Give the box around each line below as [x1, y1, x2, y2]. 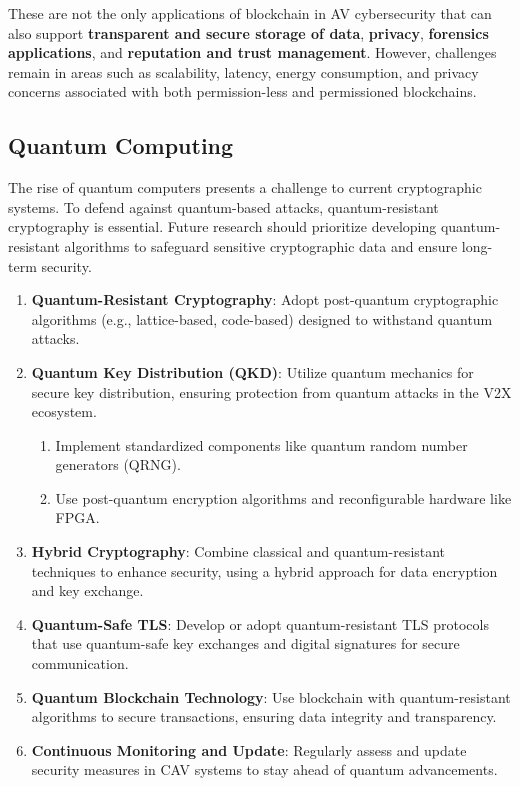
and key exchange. [31, 580, 144, 601]
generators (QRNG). [55, 454, 181, 475]
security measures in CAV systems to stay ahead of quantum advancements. [31, 759, 498, 780]
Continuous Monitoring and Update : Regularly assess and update [31, 739, 467, 760]
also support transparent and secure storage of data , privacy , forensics [8, 22, 489, 43]
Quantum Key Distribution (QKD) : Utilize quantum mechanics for [31, 361, 474, 382]
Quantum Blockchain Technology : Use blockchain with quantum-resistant [31, 686, 511, 707]
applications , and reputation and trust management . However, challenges [8, 42, 497, 63]
